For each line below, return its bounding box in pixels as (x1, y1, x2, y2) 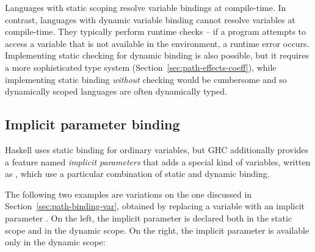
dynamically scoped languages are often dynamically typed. (5, 85, 227, 98)
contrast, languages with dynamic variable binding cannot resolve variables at (5, 13, 295, 26)
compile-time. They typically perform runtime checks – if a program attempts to (5, 25, 306, 38)
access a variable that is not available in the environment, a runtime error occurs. (5, 37, 310, 49)
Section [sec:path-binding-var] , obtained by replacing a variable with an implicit (5, 200, 305, 212)
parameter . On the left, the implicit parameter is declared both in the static (5, 211, 292, 224)
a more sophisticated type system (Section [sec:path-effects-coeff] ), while (5, 60, 277, 73)
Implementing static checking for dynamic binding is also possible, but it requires (5, 49, 309, 62)
